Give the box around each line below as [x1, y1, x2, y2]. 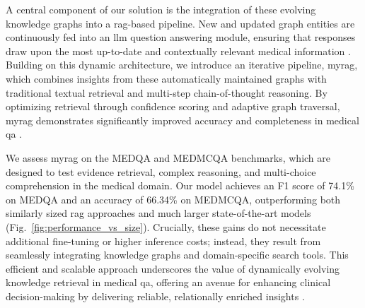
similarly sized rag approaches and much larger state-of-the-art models [6, 206, 311, 220]
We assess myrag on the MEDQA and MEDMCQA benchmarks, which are [6, 150, 331, 165]
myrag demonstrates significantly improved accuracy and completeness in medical [6, 112, 359, 127]
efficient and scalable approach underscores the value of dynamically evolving [6, 261, 340, 276]
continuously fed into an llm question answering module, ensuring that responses [6, 30, 356, 45]
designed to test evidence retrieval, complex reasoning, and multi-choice [6, 164, 316, 179]
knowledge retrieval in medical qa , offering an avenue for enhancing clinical [6, 275, 331, 290]
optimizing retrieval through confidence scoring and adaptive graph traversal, [6, 99, 340, 114]
